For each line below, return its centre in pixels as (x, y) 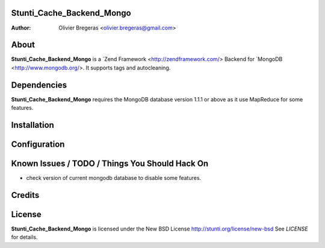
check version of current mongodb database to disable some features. (114, 178)
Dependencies (39, 85)
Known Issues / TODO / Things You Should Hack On (110, 163)
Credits (25, 195)
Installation (32, 125)
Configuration (38, 144)
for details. (24, 237)
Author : (21, 28)
